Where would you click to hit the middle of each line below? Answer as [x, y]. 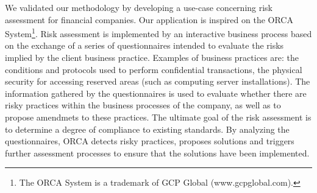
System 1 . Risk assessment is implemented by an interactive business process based [158, 33]
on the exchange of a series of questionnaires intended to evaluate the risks [144, 45]
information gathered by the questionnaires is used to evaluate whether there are [156, 93]
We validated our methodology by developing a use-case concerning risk [139, 7]
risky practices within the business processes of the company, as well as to [143, 105]
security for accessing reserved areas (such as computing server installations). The [158, 81]
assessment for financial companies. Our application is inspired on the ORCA [149, 19]
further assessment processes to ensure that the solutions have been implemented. [157, 153]
